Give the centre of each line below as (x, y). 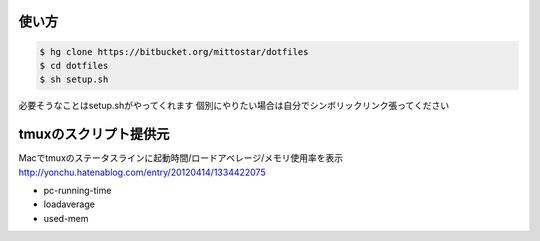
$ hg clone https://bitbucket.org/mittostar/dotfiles (174, 51)
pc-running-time (77, 191)
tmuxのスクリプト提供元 (94, 134)
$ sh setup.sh (74, 79)
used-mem (66, 218)
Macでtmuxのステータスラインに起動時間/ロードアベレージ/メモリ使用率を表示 (181, 158)
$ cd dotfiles (74, 65)
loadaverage (69, 204)
